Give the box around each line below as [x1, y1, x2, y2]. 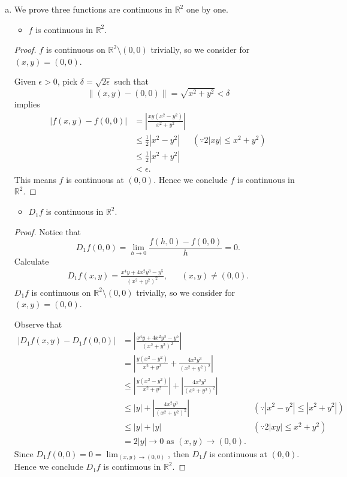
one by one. [186, 3, 228, 15]
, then [168, 447, 189, 460]
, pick [57, 75, 78, 88]
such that [114, 75, 149, 88]
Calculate [14, 255, 49, 268]
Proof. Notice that [14, 225, 81, 238]
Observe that [14, 317, 62, 330]
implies [14, 98, 40, 110]
